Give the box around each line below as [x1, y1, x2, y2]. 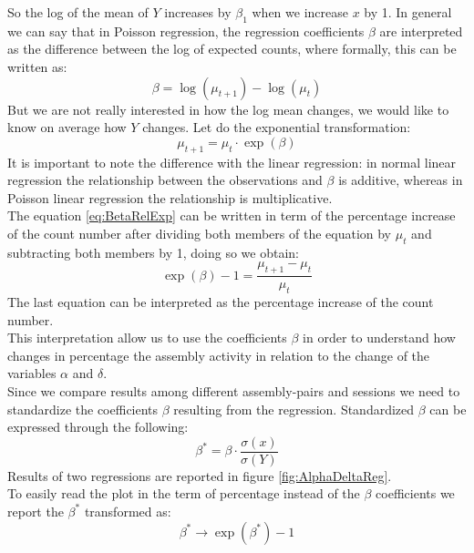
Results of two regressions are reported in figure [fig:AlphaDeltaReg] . [7, 466, 392, 485]
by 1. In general [364, 3, 452, 21]
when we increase [252, 3, 348, 21]
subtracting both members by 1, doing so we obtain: [7, 242, 299, 261]
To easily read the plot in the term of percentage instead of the [7, 484, 360, 503]
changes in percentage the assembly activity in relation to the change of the [7, 345, 430, 364]
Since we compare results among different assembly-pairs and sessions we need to [7, 381, 460, 400]
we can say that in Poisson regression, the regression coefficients [7, 21, 365, 40]
